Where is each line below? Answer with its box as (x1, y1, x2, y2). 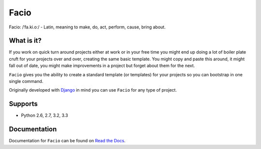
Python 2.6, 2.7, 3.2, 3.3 (21, 112, 68, 118)
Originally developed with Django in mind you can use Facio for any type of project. (9, 87, 177, 93)
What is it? (9, 37, 42, 45)
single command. (9, 79, 43, 84)
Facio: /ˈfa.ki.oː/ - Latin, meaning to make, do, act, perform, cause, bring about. (9, 24, 166, 30)
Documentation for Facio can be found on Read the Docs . (9, 138, 126, 144)
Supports (9, 100, 38, 108)
